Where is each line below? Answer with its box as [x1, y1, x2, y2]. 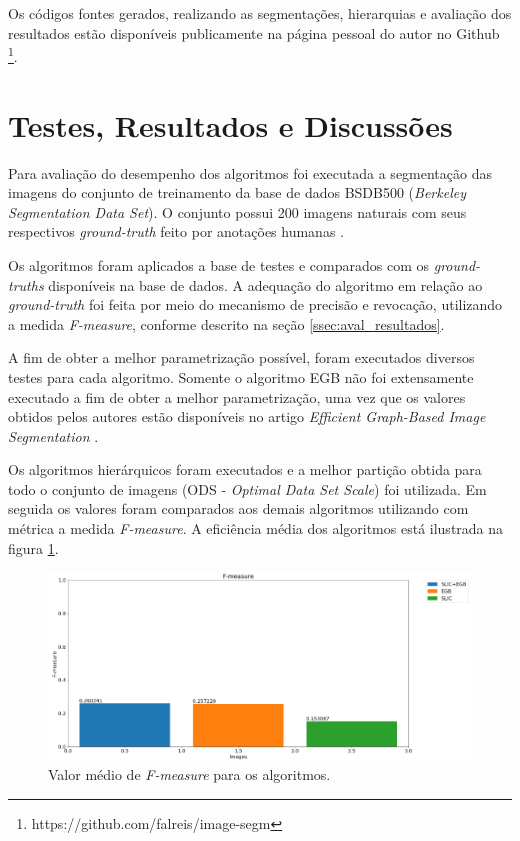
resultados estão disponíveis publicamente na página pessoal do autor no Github [8, 22, 500, 43]
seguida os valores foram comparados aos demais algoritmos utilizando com [8, 498, 469, 519]
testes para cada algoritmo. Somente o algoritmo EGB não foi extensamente [8, 366, 474, 387]
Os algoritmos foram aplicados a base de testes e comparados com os [8, 254, 430, 275]
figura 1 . [8, 537, 59, 558]
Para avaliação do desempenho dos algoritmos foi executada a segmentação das [8, 162, 492, 183]
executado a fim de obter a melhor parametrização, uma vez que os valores [8, 386, 466, 407]
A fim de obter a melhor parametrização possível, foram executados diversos [8, 347, 475, 368]
